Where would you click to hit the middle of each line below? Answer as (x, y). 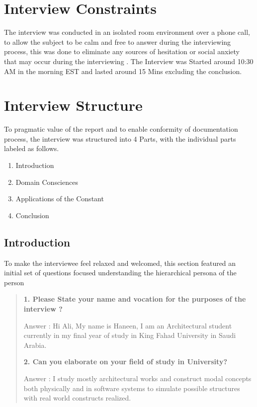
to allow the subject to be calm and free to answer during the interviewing (118, 41)
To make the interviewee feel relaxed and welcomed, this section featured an (120, 263)
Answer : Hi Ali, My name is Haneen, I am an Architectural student (128, 325)
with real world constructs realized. (77, 398)
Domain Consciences (47, 182)
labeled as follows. (32, 148)
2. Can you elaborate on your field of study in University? (125, 362)
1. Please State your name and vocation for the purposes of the (135, 299)
